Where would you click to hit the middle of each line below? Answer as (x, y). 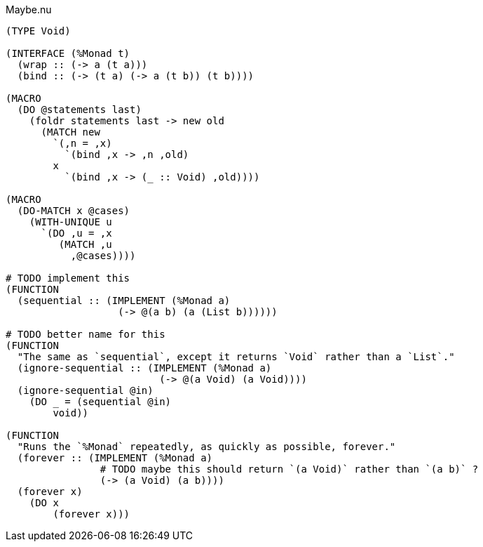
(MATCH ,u (85, 244)
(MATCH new (70, 132)
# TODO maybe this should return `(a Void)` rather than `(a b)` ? (289, 469)
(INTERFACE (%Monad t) (68, 53)
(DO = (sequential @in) (100, 402)
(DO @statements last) (79, 110)
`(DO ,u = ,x (76, 233)
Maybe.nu (29, 9)
